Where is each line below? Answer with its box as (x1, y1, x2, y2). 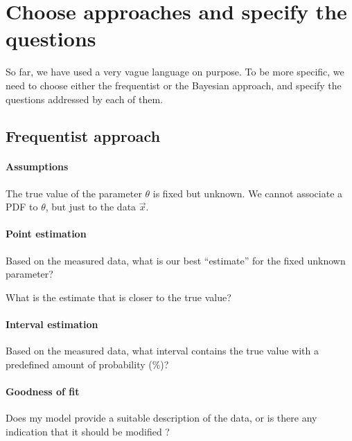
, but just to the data (45, 199, 137, 214)
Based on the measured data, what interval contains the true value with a (6, 343, 319, 358)
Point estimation (6, 226, 87, 241)
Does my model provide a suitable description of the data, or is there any (6, 411, 317, 425)
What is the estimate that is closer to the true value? (6, 289, 231, 304)
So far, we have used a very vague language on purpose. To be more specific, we (6, 64, 344, 79)
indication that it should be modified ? (6, 424, 170, 438)
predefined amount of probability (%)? (6, 357, 169, 371)
